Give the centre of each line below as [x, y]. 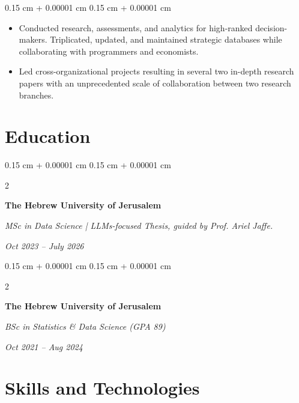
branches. [36, 95]
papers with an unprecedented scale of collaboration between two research [155, 83]
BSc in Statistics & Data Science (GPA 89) [85, 326]
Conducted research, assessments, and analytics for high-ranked [136, 27]
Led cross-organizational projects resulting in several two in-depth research [156, 71]
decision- [271, 27]
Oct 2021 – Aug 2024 [44, 346]
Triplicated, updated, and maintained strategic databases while [166, 39]
